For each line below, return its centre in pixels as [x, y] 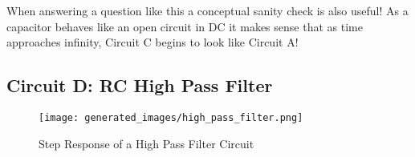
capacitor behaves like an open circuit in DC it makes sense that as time [185, 26]
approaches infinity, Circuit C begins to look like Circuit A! [153, 42]
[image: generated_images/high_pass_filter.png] [171, 117]
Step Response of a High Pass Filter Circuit [146, 143]
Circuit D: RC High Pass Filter [140, 85]
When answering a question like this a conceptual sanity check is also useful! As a [207, 10]
